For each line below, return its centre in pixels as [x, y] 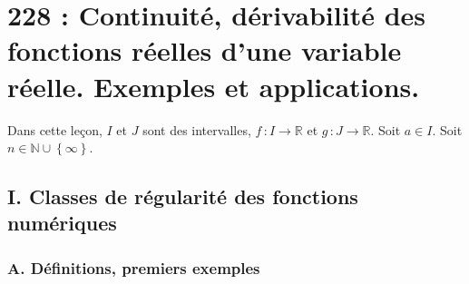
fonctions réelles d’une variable [205, 50]
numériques [62, 223]
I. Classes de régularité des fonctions [183, 196]
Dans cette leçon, [55, 129]
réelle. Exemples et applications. [214, 86]
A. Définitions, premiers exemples [134, 267]
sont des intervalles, [197, 129]
